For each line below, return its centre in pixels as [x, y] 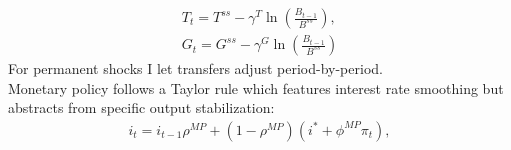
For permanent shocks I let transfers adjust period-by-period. [195, 68]
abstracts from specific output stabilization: [141, 107]
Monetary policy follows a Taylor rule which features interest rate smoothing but [256, 87]
